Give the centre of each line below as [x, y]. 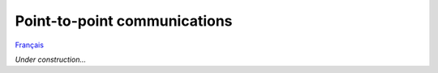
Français [30, 45]
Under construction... [51, 59]
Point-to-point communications [124, 21]
